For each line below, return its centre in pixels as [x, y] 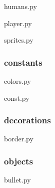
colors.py [17, 81]
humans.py [20, 6]
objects [18, 161]
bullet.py [17, 180]
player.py [18, 23]
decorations [27, 120]
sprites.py [19, 40]
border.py [19, 139]
